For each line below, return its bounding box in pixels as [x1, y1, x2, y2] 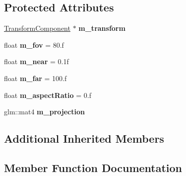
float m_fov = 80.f [4, 39, 64, 50]
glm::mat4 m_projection [4, 106, 85, 117]
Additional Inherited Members [4, 131, 164, 146]
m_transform [78, 23, 125, 33]
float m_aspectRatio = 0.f [4, 89, 91, 100]
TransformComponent [4, 23, 70, 33]
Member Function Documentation [4, 160, 183, 175]
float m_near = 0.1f [4, 56, 69, 67]
